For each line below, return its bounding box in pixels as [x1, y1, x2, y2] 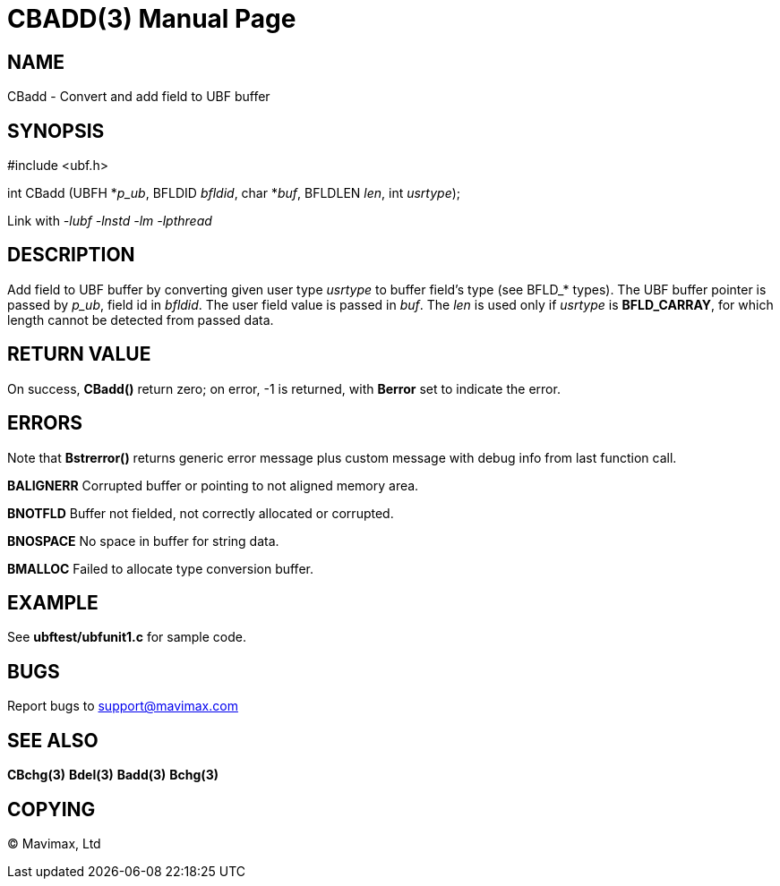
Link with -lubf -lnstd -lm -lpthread [7, 213, 212, 229]
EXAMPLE [7, 591, 99, 614]
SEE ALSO [7, 728, 99, 752]
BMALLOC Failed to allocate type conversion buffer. [7, 560, 313, 576]
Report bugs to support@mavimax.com [7, 698, 238, 714]
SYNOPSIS [7, 119, 105, 142]
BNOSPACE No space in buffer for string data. [7, 532, 279, 549]
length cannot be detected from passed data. [7, 311, 274, 328]
